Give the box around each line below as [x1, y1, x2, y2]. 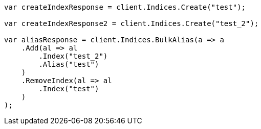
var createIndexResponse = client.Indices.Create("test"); [4, 3, 246, 11]
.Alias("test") [38, 60, 99, 68]
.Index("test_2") [38, 52, 108, 60]
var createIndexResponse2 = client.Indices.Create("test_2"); [4, 19, 259, 28]
